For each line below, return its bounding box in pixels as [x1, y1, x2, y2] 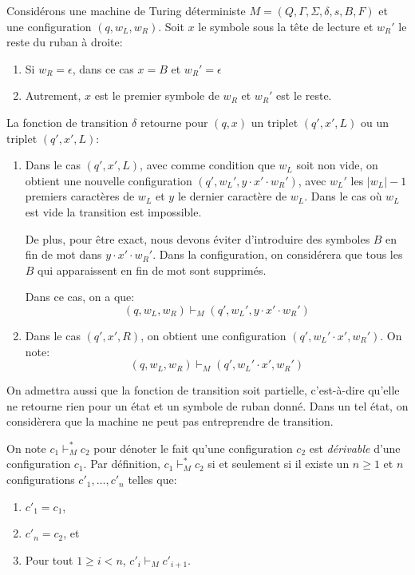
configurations [6, 471, 75, 488]
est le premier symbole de [94, 87, 219, 104]
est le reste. [276, 87, 332, 104]
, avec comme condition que [140, 157, 275, 173]
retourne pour [140, 113, 208, 130]
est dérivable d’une [309, 439, 401, 456]
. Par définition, [83, 455, 160, 472]
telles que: [128, 471, 177, 488]
